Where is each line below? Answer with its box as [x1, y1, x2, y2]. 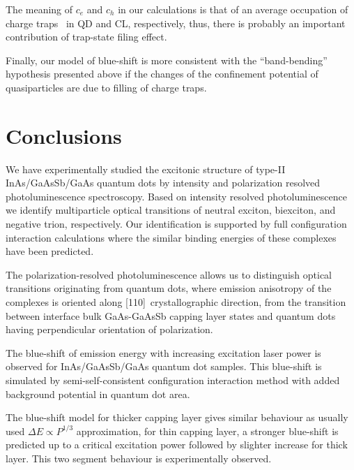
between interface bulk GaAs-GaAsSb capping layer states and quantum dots [6, 308, 336, 323]
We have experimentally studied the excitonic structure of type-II [6, 161, 286, 176]
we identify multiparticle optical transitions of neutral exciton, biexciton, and [6, 203, 336, 217]
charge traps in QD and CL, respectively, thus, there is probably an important [6, 15, 346, 30]
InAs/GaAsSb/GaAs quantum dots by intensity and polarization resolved [6, 175, 321, 190]
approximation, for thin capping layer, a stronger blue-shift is [76, 423, 339, 438]
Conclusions [6, 121, 122, 149]
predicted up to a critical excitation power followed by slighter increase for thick [6, 437, 348, 452]
